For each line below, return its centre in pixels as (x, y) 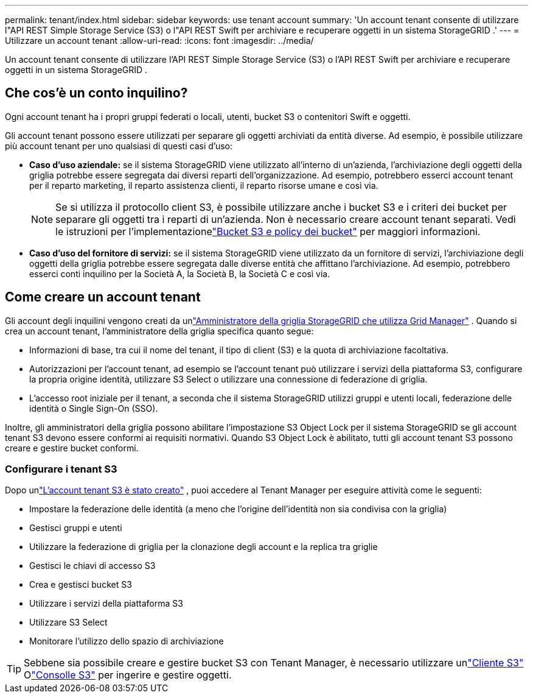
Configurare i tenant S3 (61, 469)
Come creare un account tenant (103, 297)
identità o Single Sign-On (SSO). (94, 408)
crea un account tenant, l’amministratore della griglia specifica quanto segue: (159, 331)
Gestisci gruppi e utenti (76, 528)
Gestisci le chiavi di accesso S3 (92, 566)
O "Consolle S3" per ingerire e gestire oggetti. (128, 675)
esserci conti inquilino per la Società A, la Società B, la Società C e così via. (180, 273)
